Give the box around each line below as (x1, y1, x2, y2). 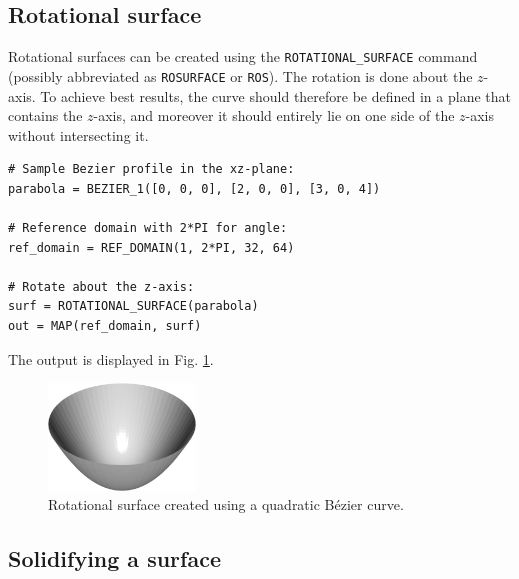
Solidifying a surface (8, 543, 221, 574)
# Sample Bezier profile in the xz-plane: (8, 162, 295, 177)
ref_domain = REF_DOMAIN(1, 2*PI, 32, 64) (8, 240, 295, 255)
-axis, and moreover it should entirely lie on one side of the (93, 105, 455, 126)
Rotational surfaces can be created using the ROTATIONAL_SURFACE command (8, 46, 478, 67)
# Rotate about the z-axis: (8, 279, 195, 294)
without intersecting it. (8, 124, 149, 145)
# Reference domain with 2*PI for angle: (8, 221, 288, 236)
